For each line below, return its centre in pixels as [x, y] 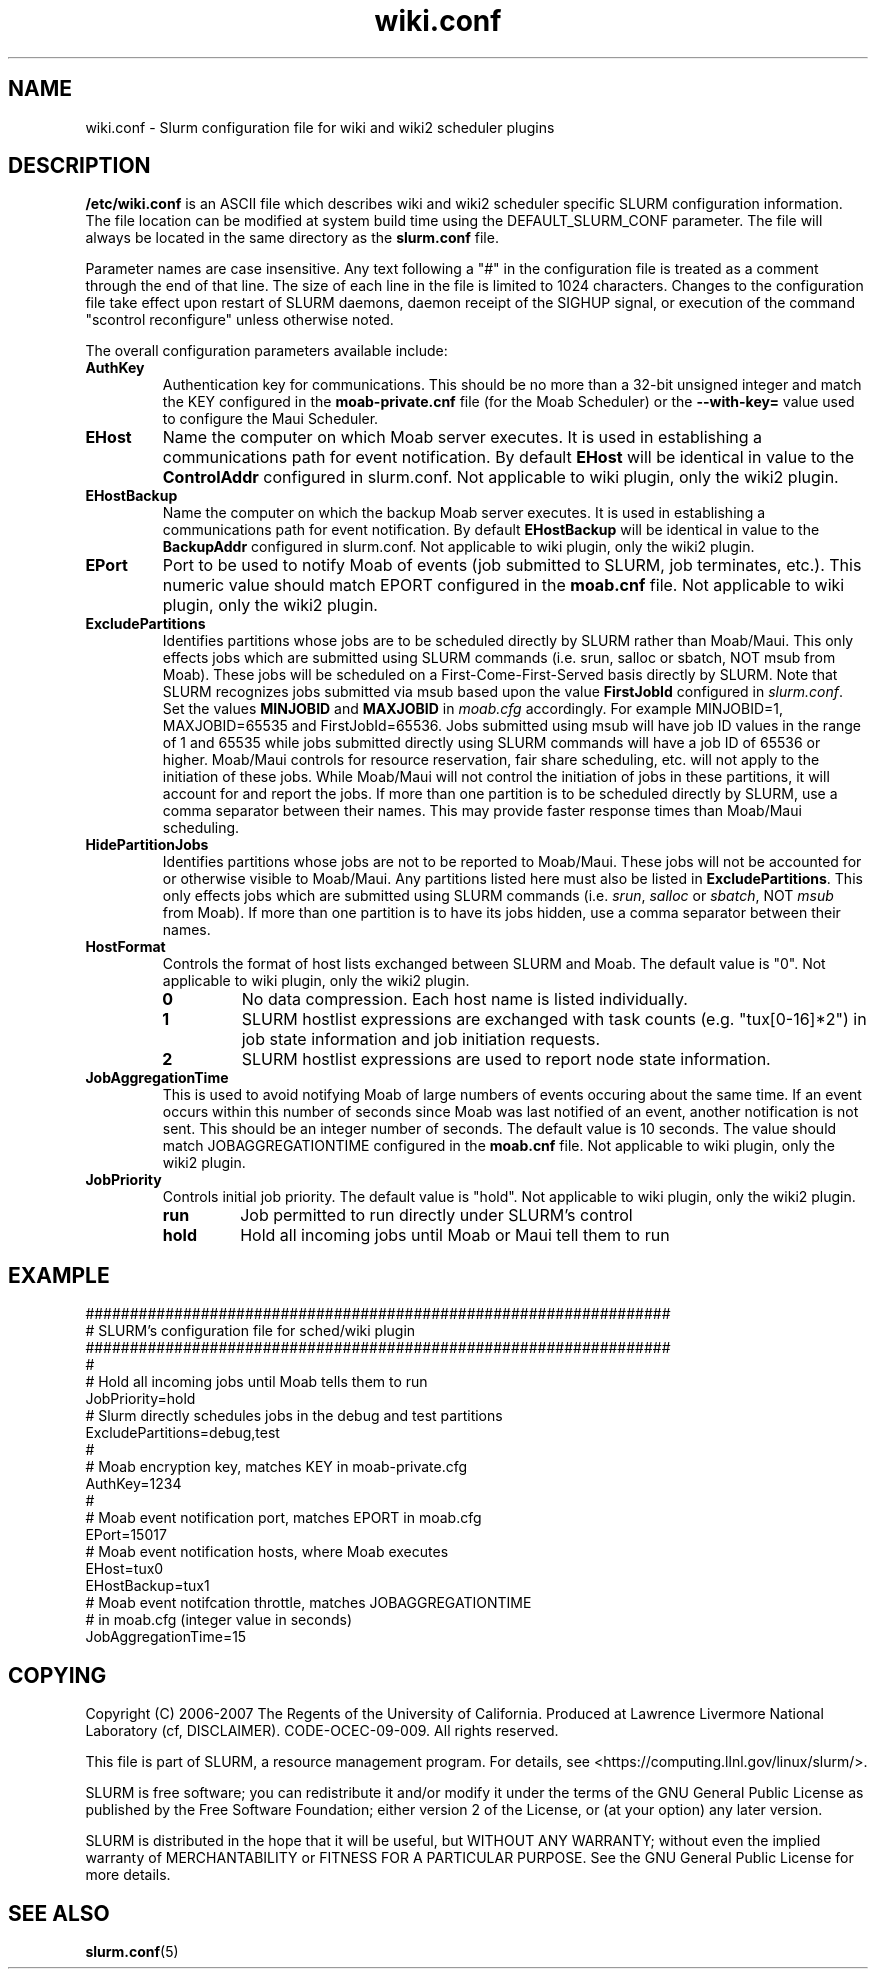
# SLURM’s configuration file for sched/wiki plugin [250, 1331]
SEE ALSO [59, 1913]
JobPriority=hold [140, 1399]
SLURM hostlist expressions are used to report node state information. [506, 1059]
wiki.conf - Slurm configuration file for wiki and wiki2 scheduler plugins [320, 127]
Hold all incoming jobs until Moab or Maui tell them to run [455, 1235]
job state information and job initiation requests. [421, 1039]
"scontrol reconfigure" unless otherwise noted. [239, 320]
